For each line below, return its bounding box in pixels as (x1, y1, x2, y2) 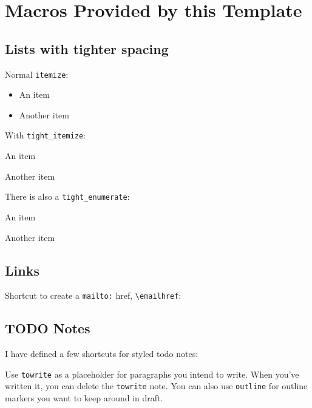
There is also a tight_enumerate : (5, 190, 130, 203)
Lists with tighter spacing (5, 39, 169, 58)
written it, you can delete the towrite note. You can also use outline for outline (5, 379, 308, 392)
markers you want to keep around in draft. (5, 392, 163, 404)
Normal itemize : (5, 67, 69, 80)
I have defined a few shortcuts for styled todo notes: (5, 347, 198, 360)
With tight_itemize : (5, 129, 86, 141)
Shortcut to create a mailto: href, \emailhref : (5, 289, 181, 302)
